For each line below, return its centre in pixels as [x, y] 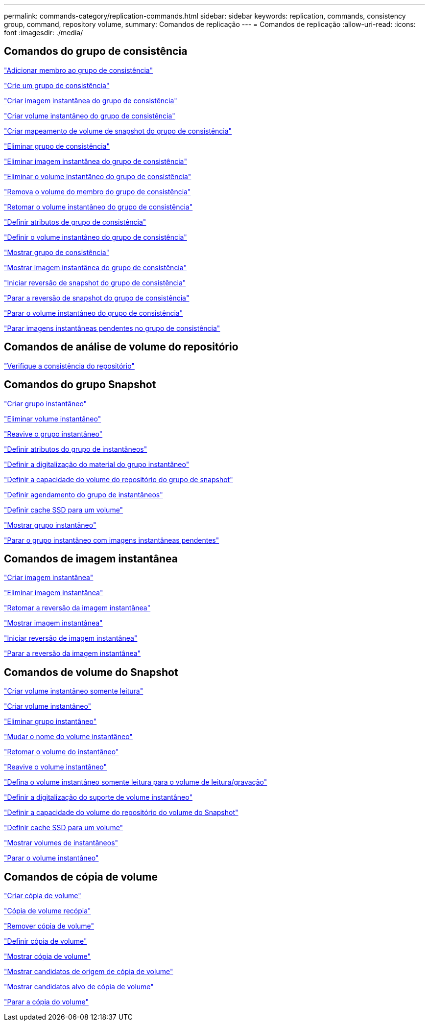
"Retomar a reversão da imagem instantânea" [77, 608]
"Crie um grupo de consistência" [57, 85]
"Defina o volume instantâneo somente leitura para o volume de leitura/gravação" [136, 782]
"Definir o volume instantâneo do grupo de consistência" [95, 237]
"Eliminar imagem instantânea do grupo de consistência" [95, 161]
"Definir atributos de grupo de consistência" [75, 222]
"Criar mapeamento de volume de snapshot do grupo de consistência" [118, 131]
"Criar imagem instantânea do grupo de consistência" [91, 100]
